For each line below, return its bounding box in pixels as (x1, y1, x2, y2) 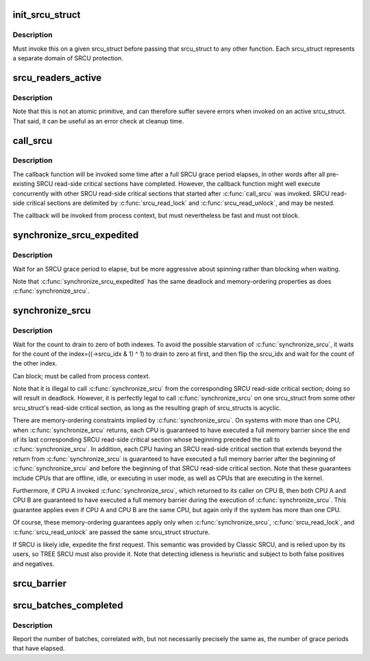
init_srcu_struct (12, 9, 81, 21)
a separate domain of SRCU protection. (12, 54, 123, 62)
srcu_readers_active (12, 72, 102, 84)
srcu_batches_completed (12, 599, 123, 611)
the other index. (12, 359, 58, 368)
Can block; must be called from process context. (12, 372, 151, 380)
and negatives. (12, 560, 55, 568)
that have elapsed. (12, 645, 65, 653)
